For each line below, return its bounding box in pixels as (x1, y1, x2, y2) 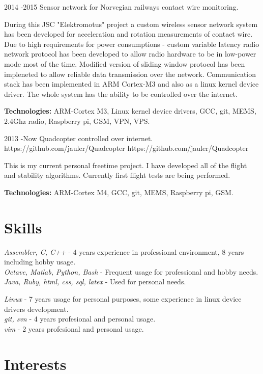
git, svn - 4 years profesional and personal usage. (4, 313, 156, 324)
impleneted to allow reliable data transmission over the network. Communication (4, 68, 256, 79)
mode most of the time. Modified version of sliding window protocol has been (4, 58, 245, 69)
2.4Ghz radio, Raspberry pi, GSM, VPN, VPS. (4, 115, 150, 126)
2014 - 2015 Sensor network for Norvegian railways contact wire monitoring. (4, 2, 239, 12)
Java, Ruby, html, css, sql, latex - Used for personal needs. (4, 276, 186, 287)
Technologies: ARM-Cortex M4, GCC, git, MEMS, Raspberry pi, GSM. (4, 186, 233, 197)
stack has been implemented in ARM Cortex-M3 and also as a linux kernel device (4, 78, 259, 89)
